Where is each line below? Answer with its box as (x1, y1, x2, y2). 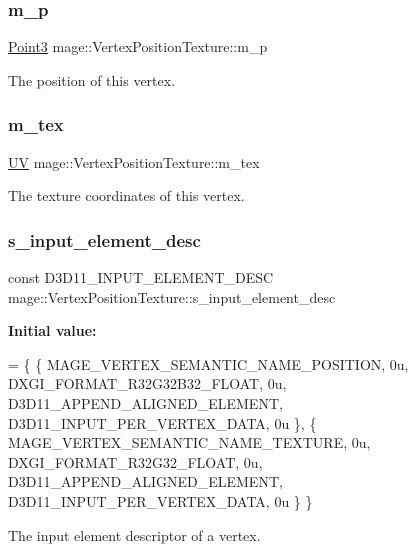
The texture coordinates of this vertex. (8, 185, 245, 206)
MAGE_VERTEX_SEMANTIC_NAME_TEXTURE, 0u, (8, 432, 371, 453)
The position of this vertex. (8, 69, 176, 90)
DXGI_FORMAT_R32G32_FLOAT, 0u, (8, 451, 263, 472)
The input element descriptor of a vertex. (8, 524, 261, 545)
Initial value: (8, 320, 97, 341)
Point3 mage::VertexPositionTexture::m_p (8, 36, 268, 57)
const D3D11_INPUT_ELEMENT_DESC (8, 267, 274, 288)
